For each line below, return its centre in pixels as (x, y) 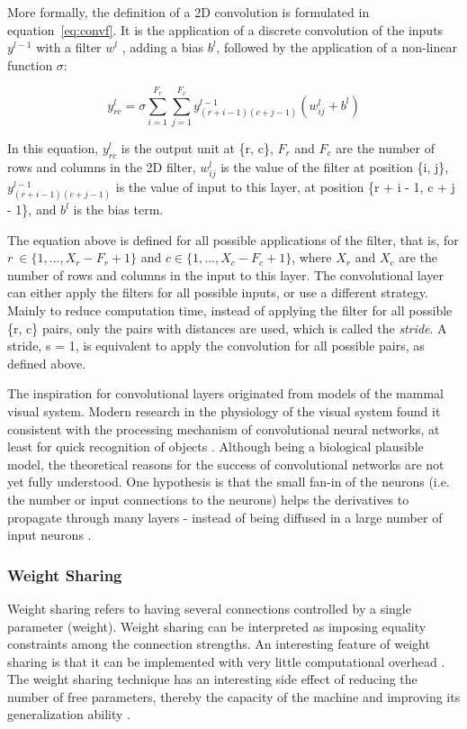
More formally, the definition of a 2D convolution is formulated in (189, 12)
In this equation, (53, 147)
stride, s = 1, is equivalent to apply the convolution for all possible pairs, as (216, 346)
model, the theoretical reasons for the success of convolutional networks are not (226, 464)
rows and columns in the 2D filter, (102, 166)
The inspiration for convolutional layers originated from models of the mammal (226, 393)
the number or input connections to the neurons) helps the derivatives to (208, 499)
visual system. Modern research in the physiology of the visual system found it (224, 410)
